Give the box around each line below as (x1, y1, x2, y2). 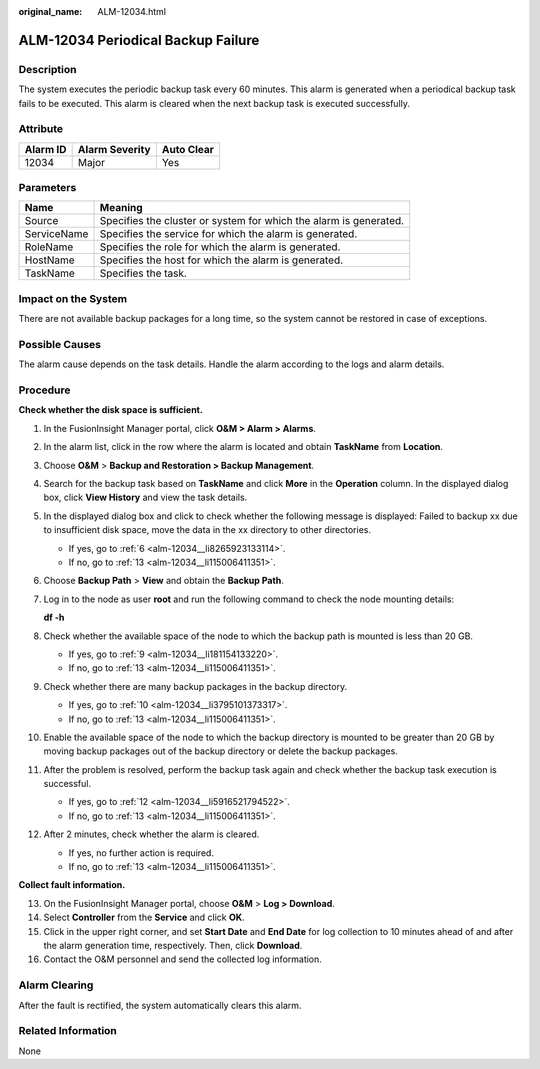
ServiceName (24, 227, 89, 241)
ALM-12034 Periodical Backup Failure (18, 31, 260, 49)
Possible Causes (18, 337, 102, 351)
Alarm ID (24, 142, 67, 156)
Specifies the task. (99, 266, 187, 280)
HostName (24, 253, 75, 267)
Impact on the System (18, 291, 128, 305)
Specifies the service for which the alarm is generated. (99, 227, 358, 241)
